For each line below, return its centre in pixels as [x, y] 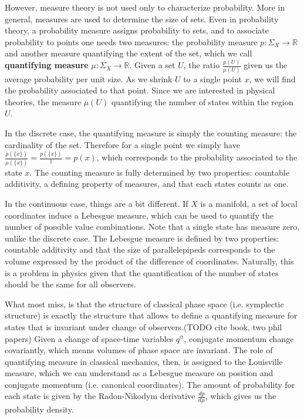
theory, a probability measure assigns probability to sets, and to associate [137, 30]
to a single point [212, 78]
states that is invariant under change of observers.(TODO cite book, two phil [143, 326]
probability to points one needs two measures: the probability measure [131, 41]
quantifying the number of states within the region [202, 101]
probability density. [39, 409]
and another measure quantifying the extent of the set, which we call [129, 53]
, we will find [272, 78]
